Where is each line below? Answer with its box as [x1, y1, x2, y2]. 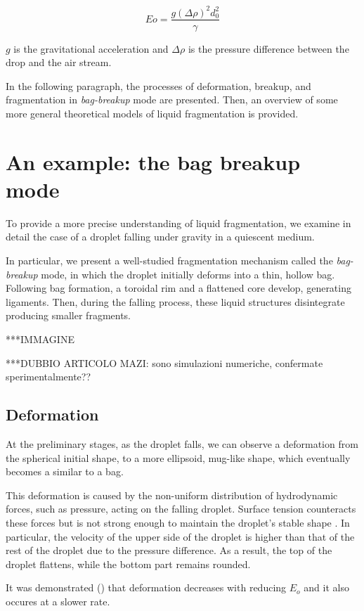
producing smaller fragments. [6, 308, 131, 323]
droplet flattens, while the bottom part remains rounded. [6, 556, 251, 571]
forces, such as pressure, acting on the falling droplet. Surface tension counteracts [6, 501, 356, 516]
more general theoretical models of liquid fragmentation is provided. [6, 105, 299, 120]
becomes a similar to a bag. [6, 464, 124, 479]
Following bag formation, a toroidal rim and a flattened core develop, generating [6, 281, 351, 295]
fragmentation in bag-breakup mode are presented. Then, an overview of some [6, 92, 338, 107]
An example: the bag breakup [6, 147, 301, 176]
